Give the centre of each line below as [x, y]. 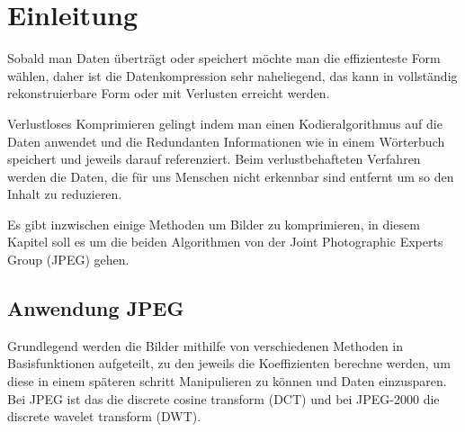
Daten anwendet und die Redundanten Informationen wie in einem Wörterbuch [226, 141]
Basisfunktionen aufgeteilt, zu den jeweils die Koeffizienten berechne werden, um [229, 363]
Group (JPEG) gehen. [68, 260]
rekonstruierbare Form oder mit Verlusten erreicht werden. [169, 93]
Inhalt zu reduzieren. [65, 194]
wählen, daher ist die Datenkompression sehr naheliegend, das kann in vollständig [232, 75]
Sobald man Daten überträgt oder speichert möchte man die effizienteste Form [224, 58]
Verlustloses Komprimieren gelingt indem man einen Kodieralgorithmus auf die [225, 123]
